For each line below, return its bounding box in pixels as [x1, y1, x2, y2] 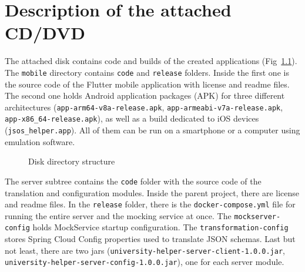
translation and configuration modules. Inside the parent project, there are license [5, 186, 300, 199]
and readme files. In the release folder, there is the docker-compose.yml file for [5, 198, 296, 210]
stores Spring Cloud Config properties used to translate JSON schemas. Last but [5, 233, 296, 245]
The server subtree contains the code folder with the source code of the [5, 174, 262, 187]
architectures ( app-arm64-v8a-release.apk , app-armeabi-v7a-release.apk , [5, 100, 283, 113]
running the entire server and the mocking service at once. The [5, 209, 232, 221]
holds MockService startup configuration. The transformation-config [32, 221, 289, 233]
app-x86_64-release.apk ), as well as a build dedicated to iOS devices [5, 112, 259, 125]
